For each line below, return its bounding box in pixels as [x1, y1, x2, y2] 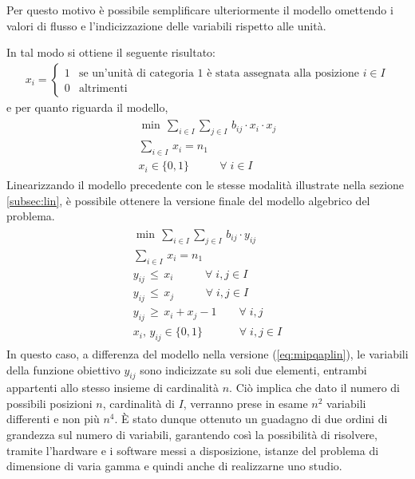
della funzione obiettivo [6, 361, 121, 378]
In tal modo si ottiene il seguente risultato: [6, 44, 215, 61]
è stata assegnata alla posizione [207, 67, 359, 79]
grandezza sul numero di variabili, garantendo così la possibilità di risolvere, [6, 426, 377, 443]
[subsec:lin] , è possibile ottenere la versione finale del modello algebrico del [6, 192, 370, 208]
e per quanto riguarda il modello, [6, 98, 168, 115]
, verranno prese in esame [183, 394, 308, 411]
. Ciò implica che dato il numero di [229, 379, 400, 396]
